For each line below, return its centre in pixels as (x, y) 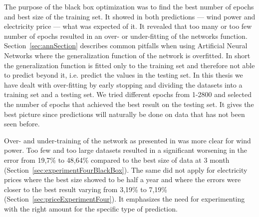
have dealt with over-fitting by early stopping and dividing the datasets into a (123, 84)
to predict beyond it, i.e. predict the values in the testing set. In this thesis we (124, 75)
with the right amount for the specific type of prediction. (91, 208)
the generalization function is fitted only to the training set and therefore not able (129, 65)
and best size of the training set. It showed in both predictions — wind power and (130, 16)
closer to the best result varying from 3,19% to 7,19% (86, 189)
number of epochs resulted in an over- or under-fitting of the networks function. (126, 36)
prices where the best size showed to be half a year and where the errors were (123, 179)
